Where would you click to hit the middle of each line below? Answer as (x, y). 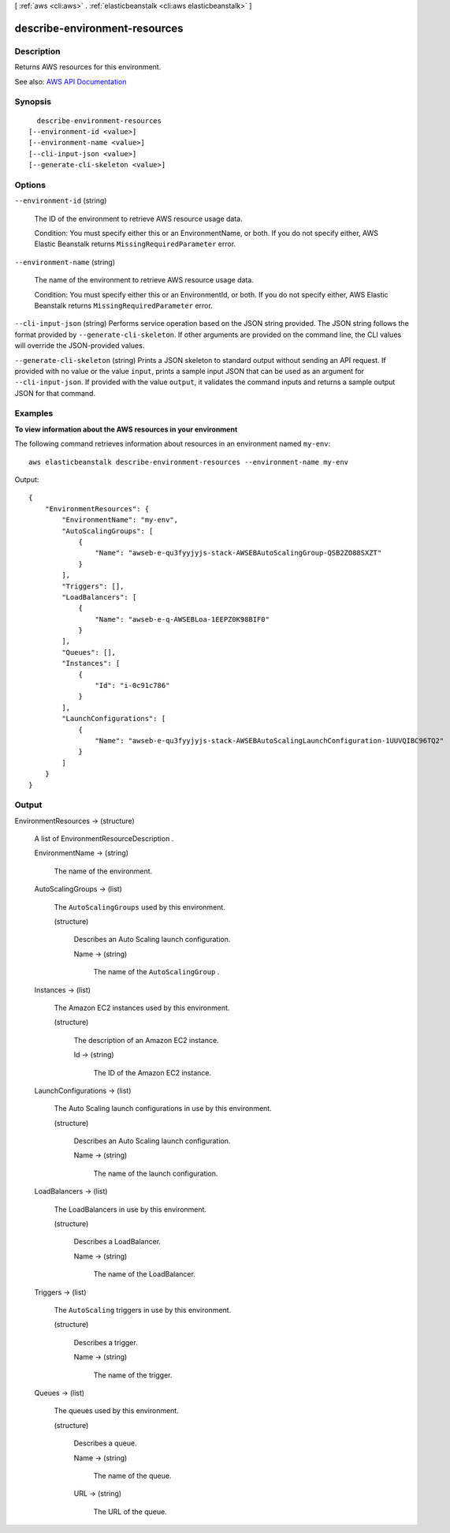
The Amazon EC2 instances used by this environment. (142, 1008)
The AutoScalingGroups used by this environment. (140, 907)
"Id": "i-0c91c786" (132, 686)
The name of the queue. (132, 1475)
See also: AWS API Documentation (71, 81)
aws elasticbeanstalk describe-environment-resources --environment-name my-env (189, 462)
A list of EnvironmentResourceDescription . (104, 839)
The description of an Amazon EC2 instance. (147, 1040)
